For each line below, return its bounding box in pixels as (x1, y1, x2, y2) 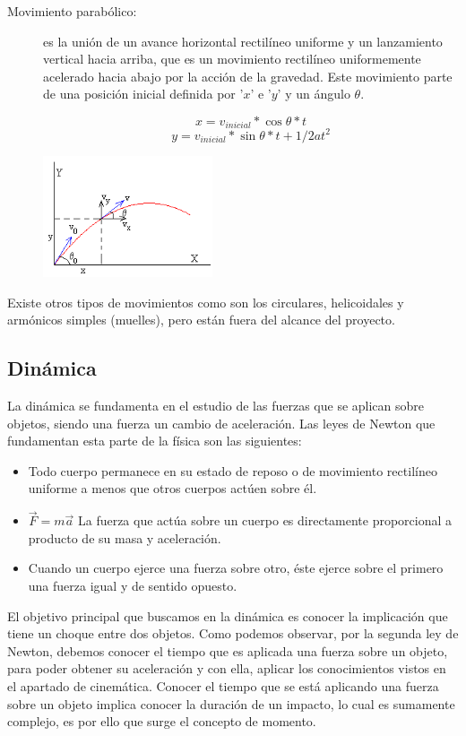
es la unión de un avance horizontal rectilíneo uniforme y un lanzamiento (43, 31, 443, 50)
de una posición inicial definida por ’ (43, 84, 244, 103)
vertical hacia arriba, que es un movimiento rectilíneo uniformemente (43, 49, 421, 68)
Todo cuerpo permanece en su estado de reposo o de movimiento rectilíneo (28, 461, 437, 480)
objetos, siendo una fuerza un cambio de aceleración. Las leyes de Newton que (7, 413, 436, 432)
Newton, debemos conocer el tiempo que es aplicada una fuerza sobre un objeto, (7, 641, 448, 660)
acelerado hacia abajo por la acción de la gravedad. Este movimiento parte (43, 66, 453, 85)
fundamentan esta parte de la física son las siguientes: (7, 431, 302, 450)
